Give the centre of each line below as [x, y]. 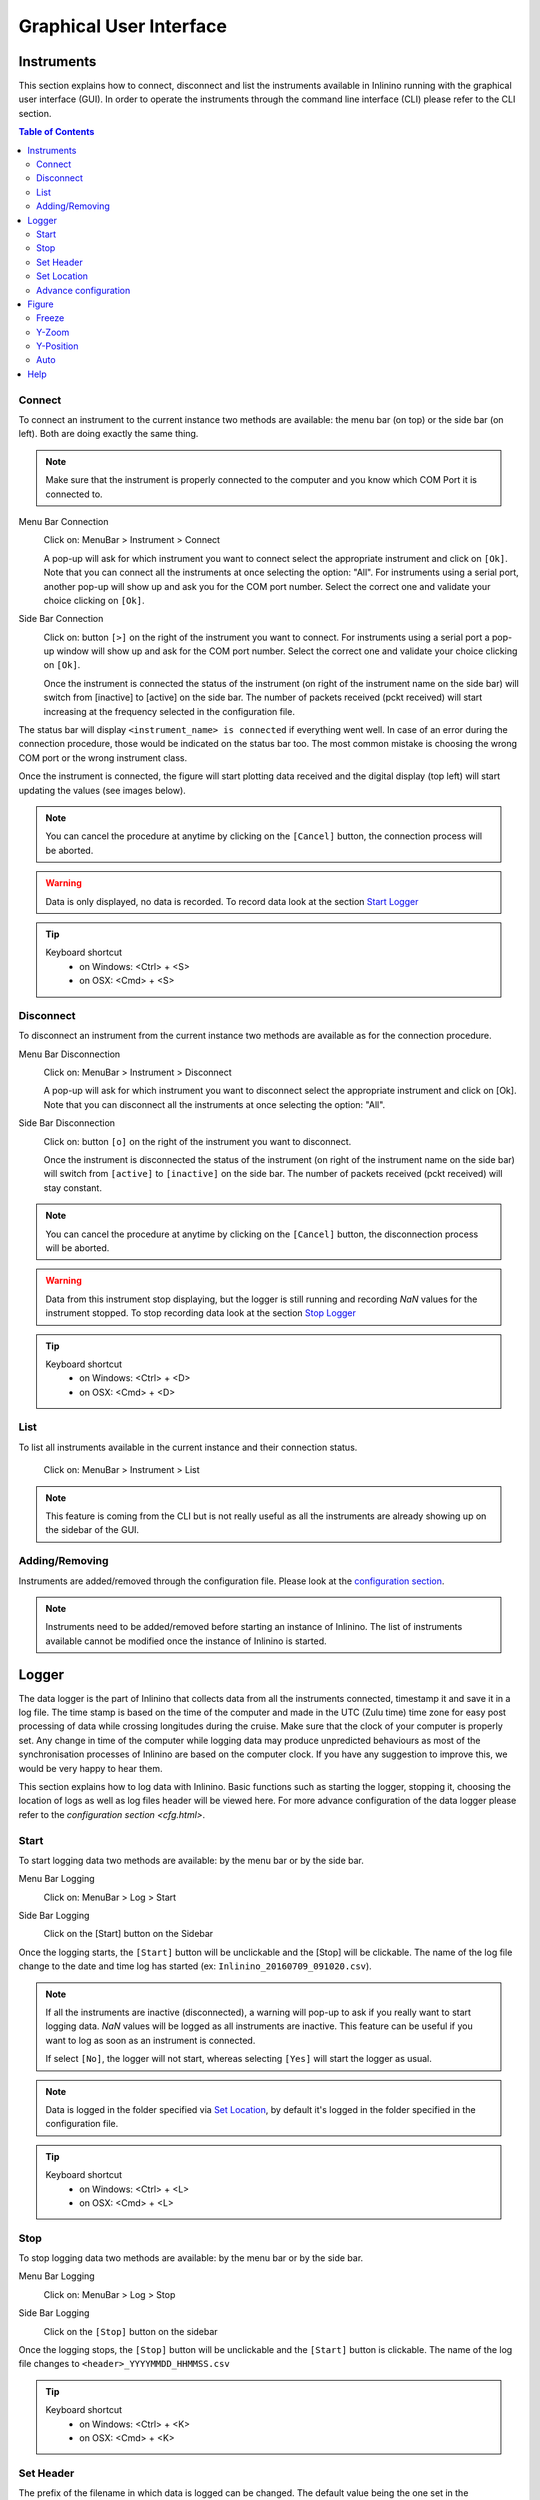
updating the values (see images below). [102, 790]
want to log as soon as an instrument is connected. [150, 2040]
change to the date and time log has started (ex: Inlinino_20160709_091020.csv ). [195, 1966]
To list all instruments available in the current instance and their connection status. [188, 1447]
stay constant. [72, 1187]
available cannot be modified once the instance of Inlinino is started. [186, 1641]
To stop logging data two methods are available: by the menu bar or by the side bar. [191, 2258]
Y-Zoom [53, 332]
